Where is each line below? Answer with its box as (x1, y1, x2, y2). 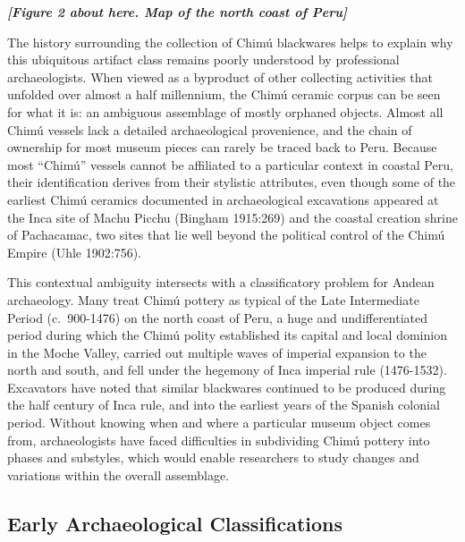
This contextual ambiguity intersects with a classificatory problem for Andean (7, 273, 435, 292)
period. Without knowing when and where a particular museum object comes (7, 413, 431, 432)
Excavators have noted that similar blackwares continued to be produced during (7, 377, 446, 396)
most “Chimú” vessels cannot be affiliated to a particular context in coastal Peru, (7, 155, 453, 174)
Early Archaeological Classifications (7, 509, 343, 537)
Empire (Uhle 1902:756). (7, 242, 141, 261)
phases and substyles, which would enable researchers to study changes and (7, 448, 419, 467)
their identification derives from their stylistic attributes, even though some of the (7, 173, 456, 191)
